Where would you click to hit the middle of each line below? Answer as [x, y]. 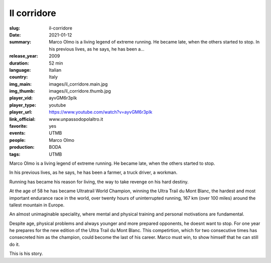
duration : [19, 63]
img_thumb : [22, 91]
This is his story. [26, 253]
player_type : [23, 105]
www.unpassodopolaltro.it [76, 119]
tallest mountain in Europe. [37, 205]
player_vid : [21, 98]
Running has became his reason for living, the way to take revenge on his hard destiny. [99, 182]
